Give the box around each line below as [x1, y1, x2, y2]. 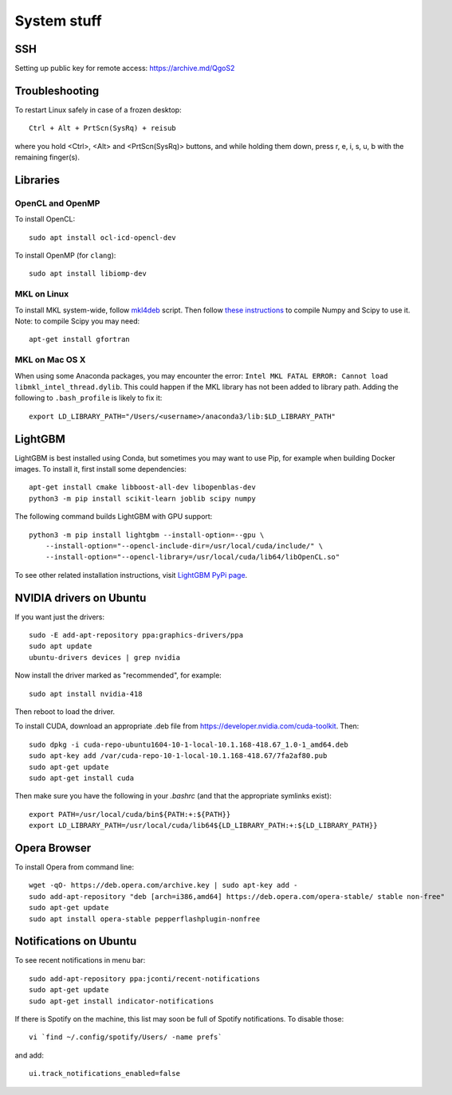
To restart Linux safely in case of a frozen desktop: [14, 104, 183, 115]
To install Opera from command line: [14, 862, 135, 872]
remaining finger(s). [14, 152, 80, 163]
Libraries [14, 173, 60, 186]
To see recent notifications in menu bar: [14, 956, 146, 965]
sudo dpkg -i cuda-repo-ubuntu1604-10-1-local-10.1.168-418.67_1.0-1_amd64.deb [29, 740, 348, 749]
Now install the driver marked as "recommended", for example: [14, 670, 222, 681]
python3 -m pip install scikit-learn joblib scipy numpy [29, 494, 257, 503]
